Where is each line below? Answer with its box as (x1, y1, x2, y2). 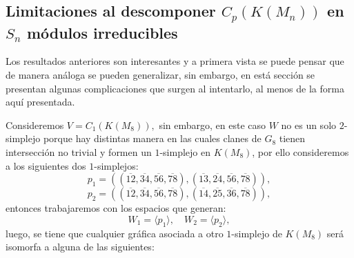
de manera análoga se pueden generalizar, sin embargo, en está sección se (6, 67, 315, 81)
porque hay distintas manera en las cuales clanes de (43, 131, 262, 146)
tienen (279, 131, 306, 146)
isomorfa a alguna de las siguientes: (6, 239, 155, 254)
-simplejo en (159, 144, 211, 159)
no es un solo (281, 117, 337, 132)
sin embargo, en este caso (159, 117, 266, 132)
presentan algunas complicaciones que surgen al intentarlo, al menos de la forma (6, 81, 344, 95)
